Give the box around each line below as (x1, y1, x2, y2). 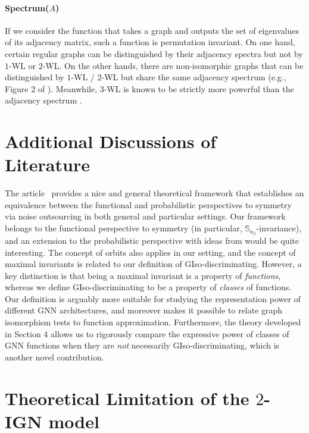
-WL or (9, 59, 36, 71)
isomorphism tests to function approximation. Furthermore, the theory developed (5, 316, 301, 328)
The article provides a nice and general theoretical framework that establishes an (5, 187, 304, 199)
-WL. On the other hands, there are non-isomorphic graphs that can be (42, 59, 304, 71)
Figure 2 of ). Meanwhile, (5, 82, 98, 95)
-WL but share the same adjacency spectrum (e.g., (101, 71, 286, 83)
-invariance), (256, 222, 302, 234)
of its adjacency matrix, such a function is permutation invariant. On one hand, (5, 36, 295, 48)
